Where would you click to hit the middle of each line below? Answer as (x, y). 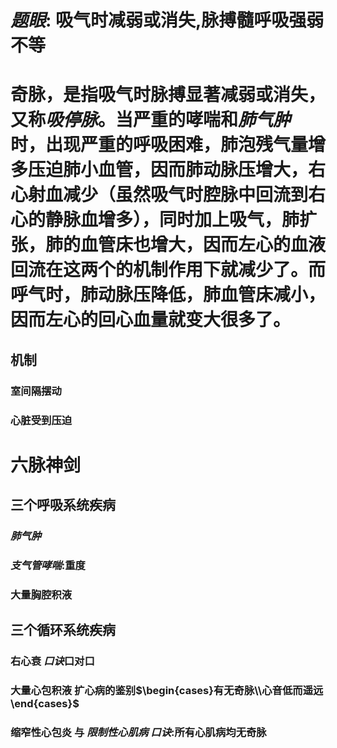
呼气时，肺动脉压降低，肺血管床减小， (168, 295)
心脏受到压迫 (41, 420)
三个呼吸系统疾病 (63, 505)
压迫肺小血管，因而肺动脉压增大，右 (177, 170)
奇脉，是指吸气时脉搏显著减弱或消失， (168, 95)
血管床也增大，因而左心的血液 (203, 245)
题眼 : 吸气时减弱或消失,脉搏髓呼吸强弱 (167, 20)
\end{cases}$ (45, 704)
